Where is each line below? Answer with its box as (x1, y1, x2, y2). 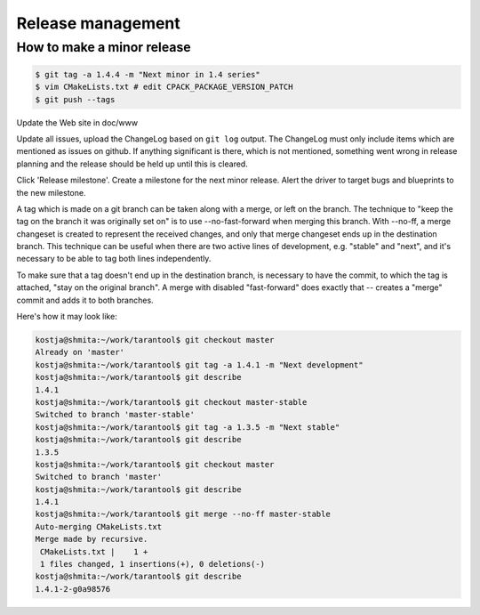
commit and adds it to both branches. (16, 295, 155, 305)
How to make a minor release (16, 39, 191, 55)
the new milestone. (16, 187, 86, 198)
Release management (16, 13, 181, 33)
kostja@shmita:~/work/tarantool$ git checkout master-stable (35, 397, 308, 407)
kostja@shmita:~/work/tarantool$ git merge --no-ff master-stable (35, 509, 331, 520)
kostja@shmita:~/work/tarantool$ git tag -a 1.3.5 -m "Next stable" (35, 422, 340, 432)
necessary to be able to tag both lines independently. (16, 254, 212, 264)
